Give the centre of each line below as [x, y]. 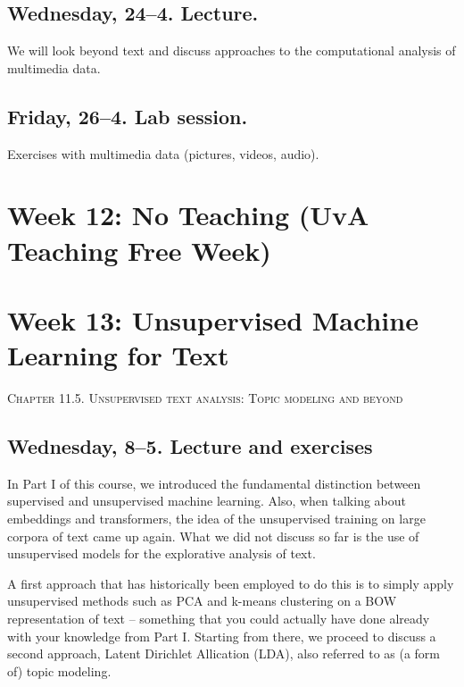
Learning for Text [118, 355]
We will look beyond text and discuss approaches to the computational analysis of [232, 50]
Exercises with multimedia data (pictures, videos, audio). [163, 153]
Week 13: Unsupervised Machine [213, 319]
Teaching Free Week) [139, 250]
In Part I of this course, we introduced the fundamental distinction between [214, 483]
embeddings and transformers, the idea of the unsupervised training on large [216, 519]
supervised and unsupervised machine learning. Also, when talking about [207, 501]
